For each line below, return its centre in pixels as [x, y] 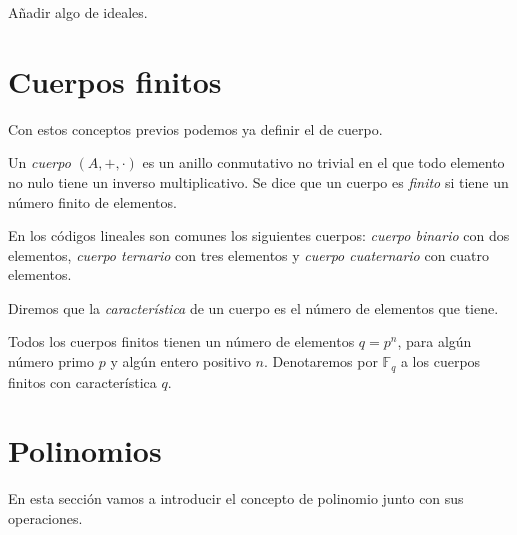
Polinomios [85, 450]
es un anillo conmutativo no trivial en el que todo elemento [323, 162]
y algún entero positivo [180, 361]
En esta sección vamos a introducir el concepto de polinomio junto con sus [236, 498]
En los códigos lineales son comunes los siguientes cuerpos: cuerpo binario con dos [259, 235]
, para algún [434, 341]
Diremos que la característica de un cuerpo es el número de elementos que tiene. [253, 307]
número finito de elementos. [92, 201]
